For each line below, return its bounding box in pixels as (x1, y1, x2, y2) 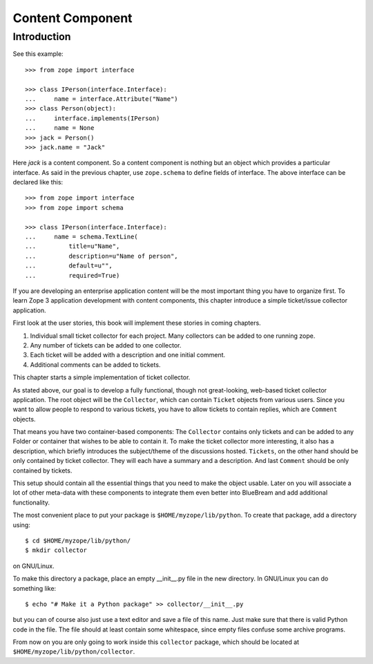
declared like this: (12, 178, 64, 187)
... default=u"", (25, 262, 113, 269)
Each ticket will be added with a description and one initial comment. (30, 351, 226, 359)
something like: (12, 584, 57, 592)
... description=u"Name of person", (25, 252, 179, 260)
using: (12, 520, 30, 529)
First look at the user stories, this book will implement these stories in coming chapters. (12, 319, 262, 328)
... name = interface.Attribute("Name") (25, 95, 179, 103)
